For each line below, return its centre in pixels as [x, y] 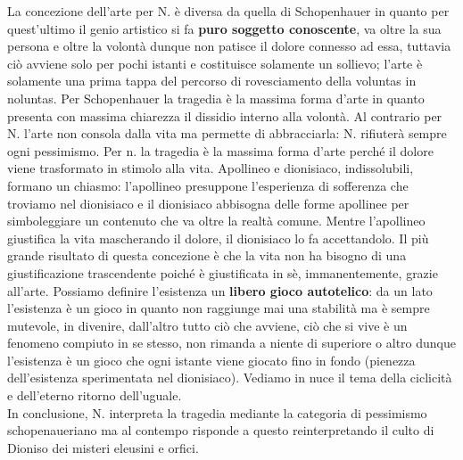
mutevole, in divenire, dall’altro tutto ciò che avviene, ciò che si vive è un [207, 325]
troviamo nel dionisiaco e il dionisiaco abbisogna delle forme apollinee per [208, 203]
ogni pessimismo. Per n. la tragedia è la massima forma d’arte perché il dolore [220, 150]
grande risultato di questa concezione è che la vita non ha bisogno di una [207, 255]
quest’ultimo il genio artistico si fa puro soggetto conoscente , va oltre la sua [224, 28]
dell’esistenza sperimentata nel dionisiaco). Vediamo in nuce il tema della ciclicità [230, 378]
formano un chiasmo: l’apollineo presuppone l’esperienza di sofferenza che [208, 185]
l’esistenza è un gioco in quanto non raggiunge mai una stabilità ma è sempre [219, 308]
